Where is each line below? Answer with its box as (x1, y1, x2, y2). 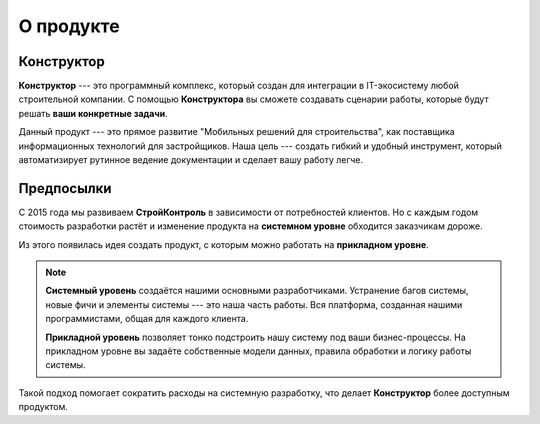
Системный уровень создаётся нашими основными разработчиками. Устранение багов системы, (45, 285, 469, 297)
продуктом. (18, 401, 69, 413)
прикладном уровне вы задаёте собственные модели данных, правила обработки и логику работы (45, 345, 472, 357)
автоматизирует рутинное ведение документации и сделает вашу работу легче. (18, 154, 364, 166)
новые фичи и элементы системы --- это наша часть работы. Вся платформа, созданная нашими (45, 298, 463, 310)
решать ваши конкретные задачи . (18, 107, 169, 119)
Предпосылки (18, 180, 112, 197)
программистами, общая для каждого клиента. (45, 313, 249, 325)
